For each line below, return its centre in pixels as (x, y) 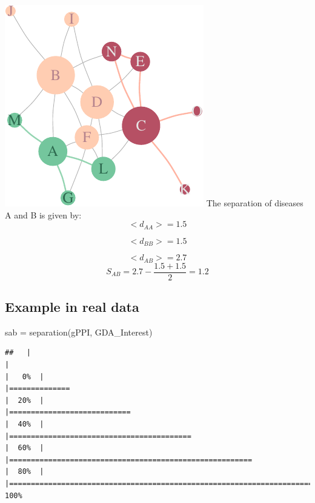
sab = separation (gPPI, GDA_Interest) (79, 332)
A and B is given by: (43, 214)
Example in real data (72, 306)
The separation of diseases (255, 203)
